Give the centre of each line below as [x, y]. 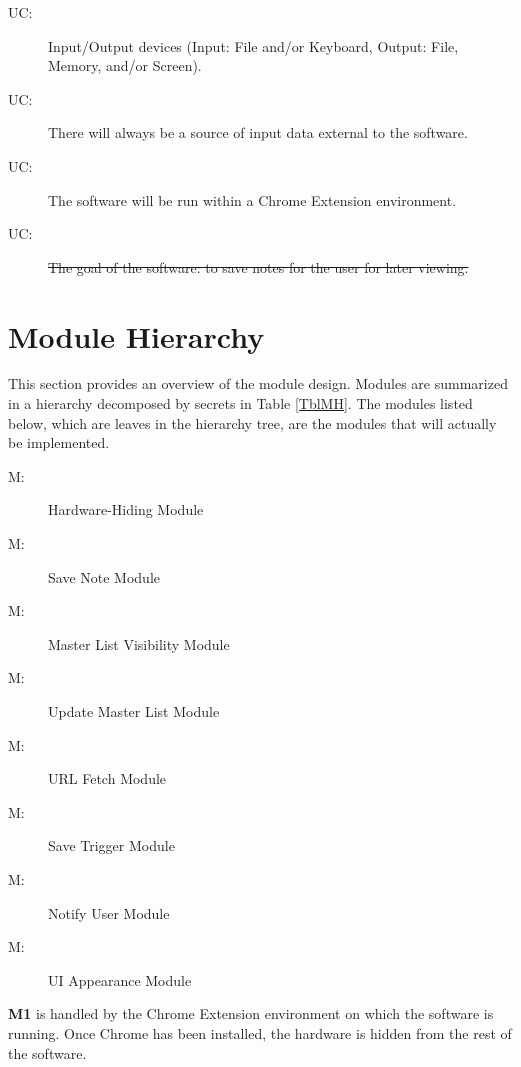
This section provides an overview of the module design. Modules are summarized [258, 383]
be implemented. [59, 442]
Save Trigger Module [111, 845]
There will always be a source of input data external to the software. [258, 132]
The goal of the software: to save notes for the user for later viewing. [258, 266]
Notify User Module [109, 912]
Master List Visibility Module [139, 643]
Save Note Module [104, 576]
